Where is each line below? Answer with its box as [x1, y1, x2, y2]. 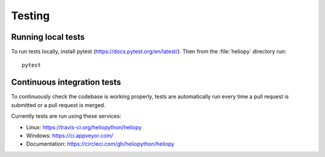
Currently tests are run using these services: [11, 112, 122, 120]
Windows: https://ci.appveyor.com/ [26, 132, 114, 139]
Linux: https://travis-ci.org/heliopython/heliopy [26, 123, 142, 131]
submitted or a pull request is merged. [11, 101, 106, 108]
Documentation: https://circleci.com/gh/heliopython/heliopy [26, 140, 175, 147]
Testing [11, 9, 50, 22]
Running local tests [11, 32, 85, 42]
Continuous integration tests [11, 77, 122, 87]
